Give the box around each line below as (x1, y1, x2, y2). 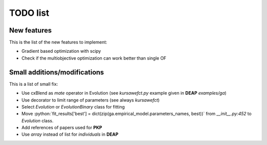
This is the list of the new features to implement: (9, 39, 107, 45)
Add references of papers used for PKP (21, 125, 102, 131)
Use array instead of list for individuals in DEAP (21, 131, 119, 138)
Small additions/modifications (9, 68, 104, 76)
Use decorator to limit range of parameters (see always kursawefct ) (21, 97, 160, 103)
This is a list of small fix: (9, 81, 58, 87)
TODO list (9, 7, 49, 18)
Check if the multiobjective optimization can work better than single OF (21, 55, 167, 61)
